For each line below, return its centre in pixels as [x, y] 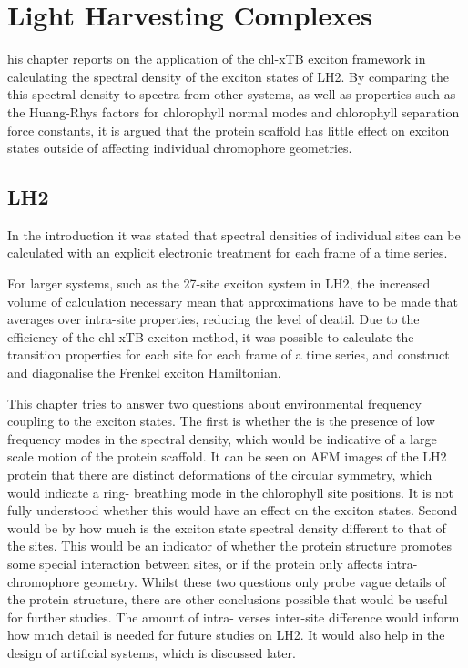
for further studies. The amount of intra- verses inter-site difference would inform [234, 617]
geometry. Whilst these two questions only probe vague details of [265, 581]
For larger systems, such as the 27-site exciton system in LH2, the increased [219, 283]
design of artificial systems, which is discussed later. [152, 652]
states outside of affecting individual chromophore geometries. [180, 148]
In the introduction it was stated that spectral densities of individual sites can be [234, 234]
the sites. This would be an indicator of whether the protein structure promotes [229, 546]
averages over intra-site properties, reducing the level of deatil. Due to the [214, 319]
